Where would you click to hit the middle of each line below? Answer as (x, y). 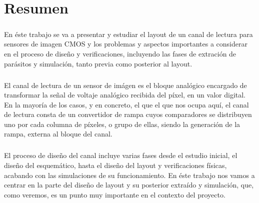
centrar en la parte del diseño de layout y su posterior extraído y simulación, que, (129, 185)
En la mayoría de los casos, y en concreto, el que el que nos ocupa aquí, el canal (126, 104)
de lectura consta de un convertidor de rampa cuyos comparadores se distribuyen (128, 114)
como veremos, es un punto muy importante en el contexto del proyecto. (115, 194)
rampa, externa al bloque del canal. (58, 134)
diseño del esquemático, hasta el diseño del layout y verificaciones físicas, (115, 165)
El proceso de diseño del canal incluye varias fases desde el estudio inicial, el (121, 155)
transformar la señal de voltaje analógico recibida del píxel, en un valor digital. (125, 95)
